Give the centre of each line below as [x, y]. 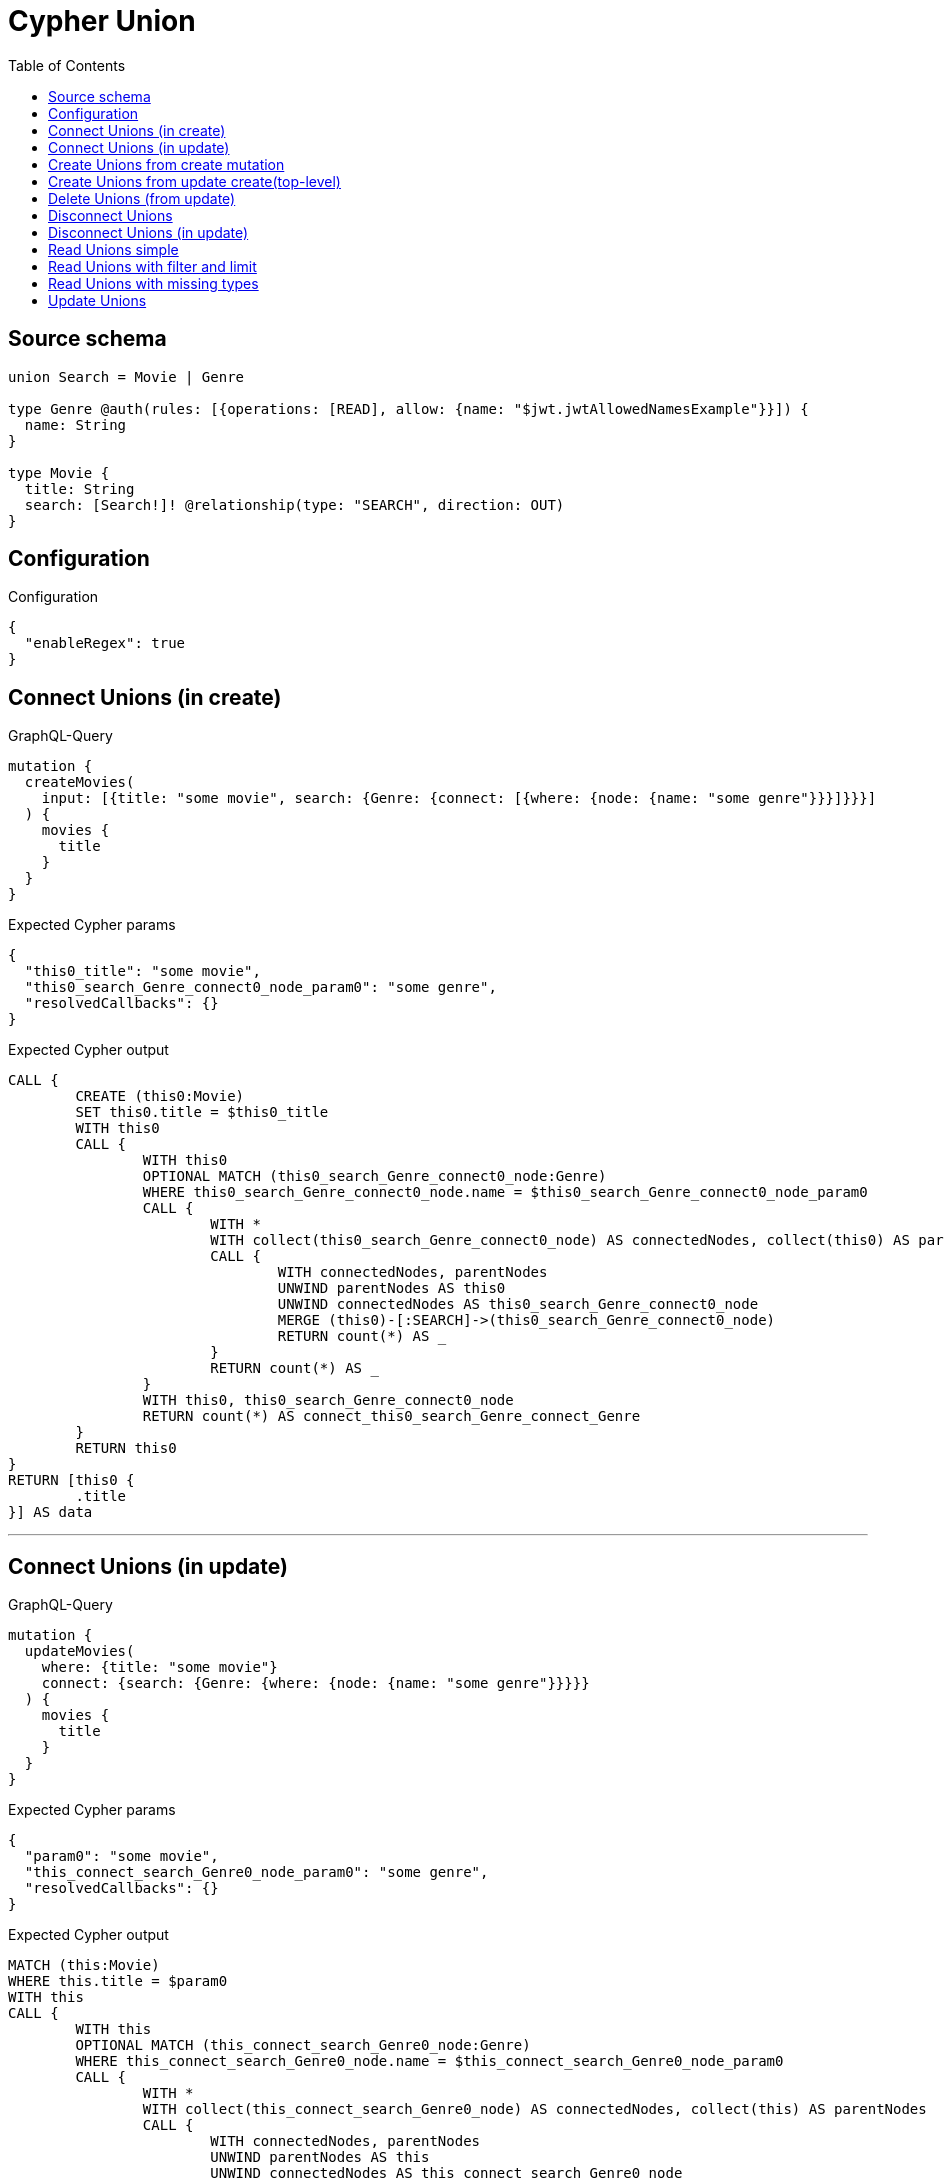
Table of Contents [67, 65]
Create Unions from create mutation [166, 164]
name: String [75, 424]
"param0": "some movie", [121, 1856]
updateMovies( [79, 1651]
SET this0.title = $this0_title [202, 1112]
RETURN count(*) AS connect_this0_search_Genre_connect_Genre [391, 1416]
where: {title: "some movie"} [159, 1667]
